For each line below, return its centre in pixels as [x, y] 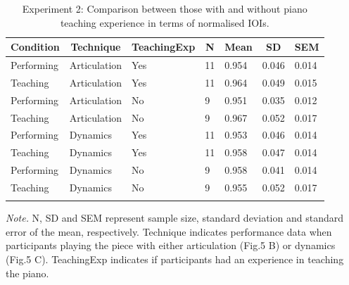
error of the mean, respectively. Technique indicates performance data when [169, 231]
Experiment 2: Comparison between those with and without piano [165, 8]
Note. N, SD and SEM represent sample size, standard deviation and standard [174, 218]
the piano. [27, 273]
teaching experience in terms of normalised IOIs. [165, 22]
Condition [35, 47]
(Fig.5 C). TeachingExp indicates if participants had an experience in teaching [175, 259]
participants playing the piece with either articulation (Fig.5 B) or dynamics [171, 245]
